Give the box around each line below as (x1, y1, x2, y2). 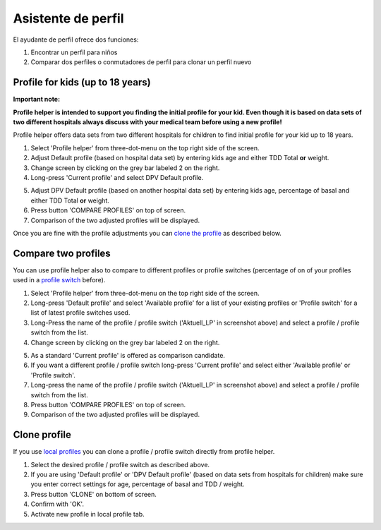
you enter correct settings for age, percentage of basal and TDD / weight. (30, 480, 245, 488)
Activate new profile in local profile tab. (30, 510, 145, 518)
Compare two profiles (13, 247, 111, 259)
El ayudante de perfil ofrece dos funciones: (13, 35, 139, 44)
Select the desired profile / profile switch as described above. (30, 460, 210, 469)
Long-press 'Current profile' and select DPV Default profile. (30, 173, 204, 181)
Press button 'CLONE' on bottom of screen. (30, 490, 157, 498)
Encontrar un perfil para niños (30, 48, 118, 56)
